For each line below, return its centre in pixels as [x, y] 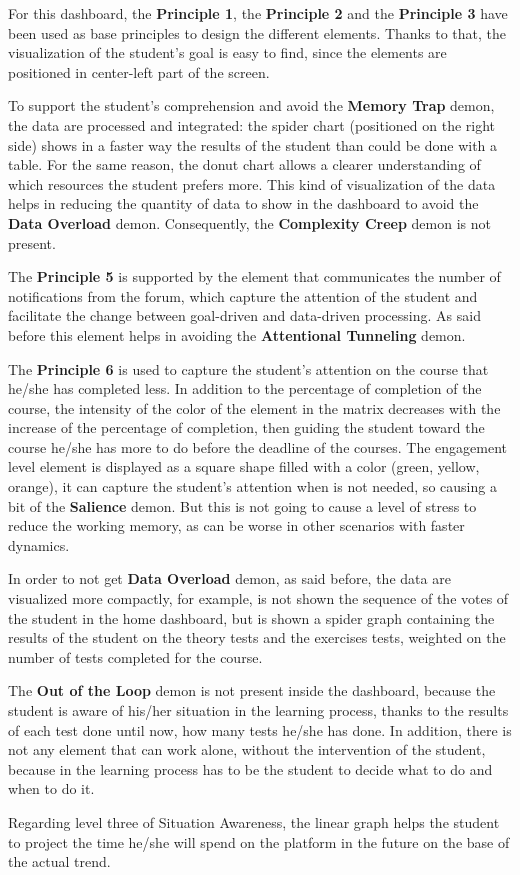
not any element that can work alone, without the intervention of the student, [247, 749]
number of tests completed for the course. [135, 656]
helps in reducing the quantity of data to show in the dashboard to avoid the [243, 203]
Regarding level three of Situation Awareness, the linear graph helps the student [254, 821]
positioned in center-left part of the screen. [139, 71]
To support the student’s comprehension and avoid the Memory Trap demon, [251, 105]
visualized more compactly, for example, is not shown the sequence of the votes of [258, 598]
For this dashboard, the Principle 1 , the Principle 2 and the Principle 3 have [258, 13]
